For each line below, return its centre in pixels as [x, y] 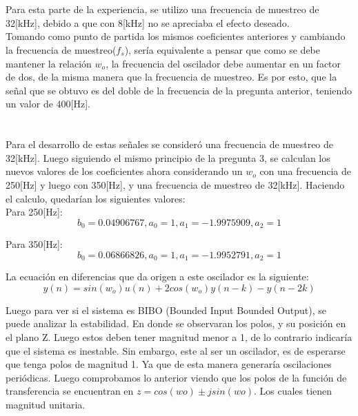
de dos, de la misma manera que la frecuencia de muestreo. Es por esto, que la [171, 77]
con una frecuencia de [306, 171]
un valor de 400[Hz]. [48, 104]
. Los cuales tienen [293, 391]
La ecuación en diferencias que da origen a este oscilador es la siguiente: [157, 277]
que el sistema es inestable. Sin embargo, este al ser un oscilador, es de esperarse [176, 350]
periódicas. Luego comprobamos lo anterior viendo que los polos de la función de [176, 377]
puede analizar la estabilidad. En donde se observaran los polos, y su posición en [176, 323]
